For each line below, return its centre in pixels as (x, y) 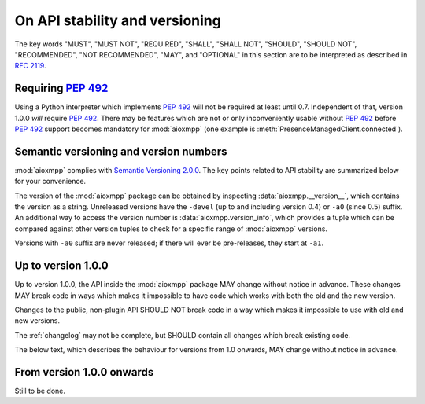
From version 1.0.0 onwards (84, 372)
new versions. (37, 321)
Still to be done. (40, 391)
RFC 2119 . (30, 66)
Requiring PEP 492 (61, 88)
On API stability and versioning (118, 20)
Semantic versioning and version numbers (121, 151)
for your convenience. (50, 182)
